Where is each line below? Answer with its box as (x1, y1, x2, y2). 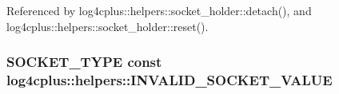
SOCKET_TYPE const (6, 52, 162, 72)
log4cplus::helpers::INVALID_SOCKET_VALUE (6, 70, 333, 90)
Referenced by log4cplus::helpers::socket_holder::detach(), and (6, 2, 312, 18)
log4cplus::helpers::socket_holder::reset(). (6, 18, 209, 34)
